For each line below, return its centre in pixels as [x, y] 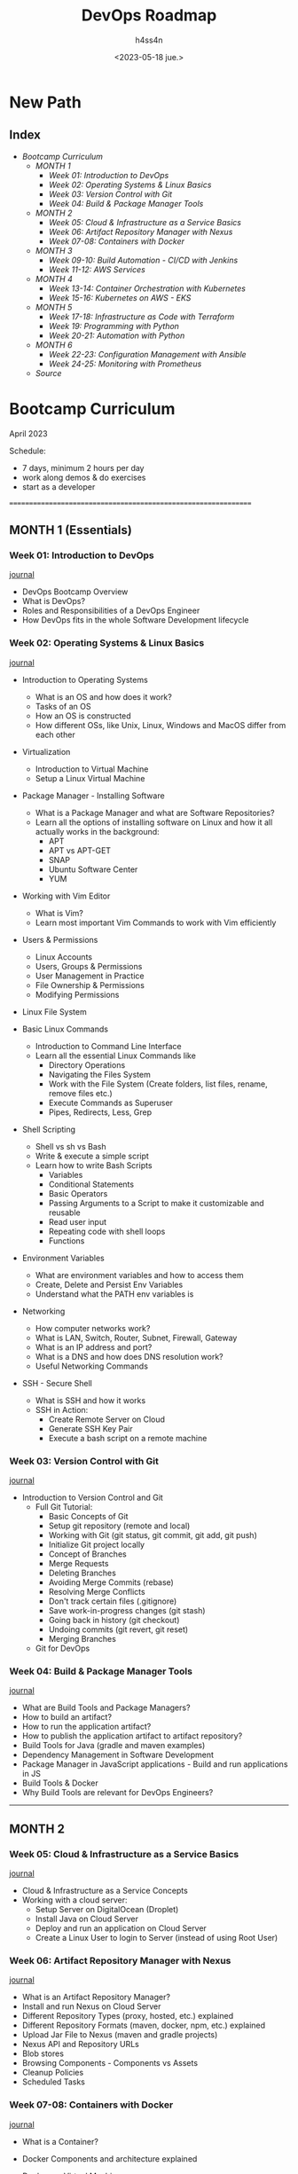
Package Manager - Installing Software [94, 796]
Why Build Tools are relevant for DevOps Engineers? [118, 1793]
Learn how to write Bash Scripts [94, 1165]
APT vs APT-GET [80, 850]
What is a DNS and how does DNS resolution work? [129, 1356]
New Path [45, 102]
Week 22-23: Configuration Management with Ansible [147, 354]
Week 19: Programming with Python [114, 326]
